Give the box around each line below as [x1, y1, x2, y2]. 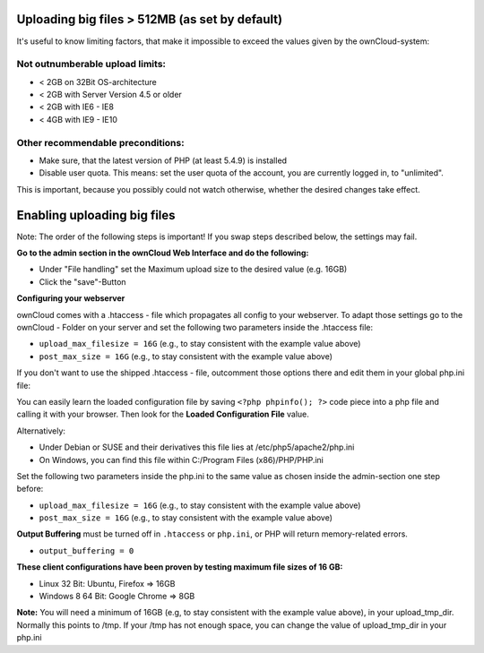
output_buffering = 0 [39, 546, 134, 555]
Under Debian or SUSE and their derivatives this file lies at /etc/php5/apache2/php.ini [39, 442, 355, 452]
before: [16, 484, 44, 494]
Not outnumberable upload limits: [16, 58, 166, 71]
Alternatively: [16, 425, 66, 436]
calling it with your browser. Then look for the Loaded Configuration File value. [16, 408, 309, 420]
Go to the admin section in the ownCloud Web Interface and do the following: [16, 247, 309, 259]
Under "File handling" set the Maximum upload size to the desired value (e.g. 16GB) [39, 264, 348, 275]
